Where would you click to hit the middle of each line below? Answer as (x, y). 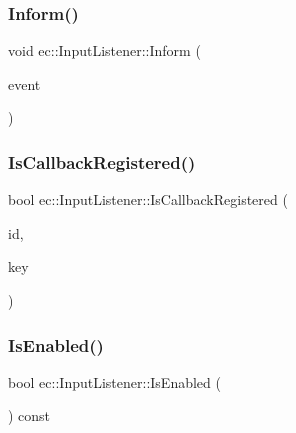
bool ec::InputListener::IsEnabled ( (114, 381)
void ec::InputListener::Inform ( (104, 50)
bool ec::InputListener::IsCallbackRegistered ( (148, 199)
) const (29, 415)
